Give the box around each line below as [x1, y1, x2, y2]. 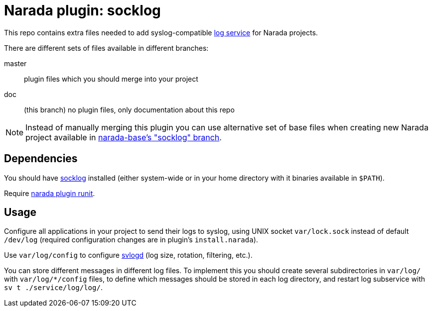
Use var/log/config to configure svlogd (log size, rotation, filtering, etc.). [4, 251, 253, 260]
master [4, 59, 27, 68]
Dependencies [4, 152, 78, 165]
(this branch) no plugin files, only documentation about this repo [24, 105, 235, 114]
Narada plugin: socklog [4, 2, 161, 19]
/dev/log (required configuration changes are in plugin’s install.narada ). [4, 235, 258, 244]
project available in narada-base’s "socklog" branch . [25, 132, 222, 142]
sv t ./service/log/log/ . [4, 283, 103, 292]
